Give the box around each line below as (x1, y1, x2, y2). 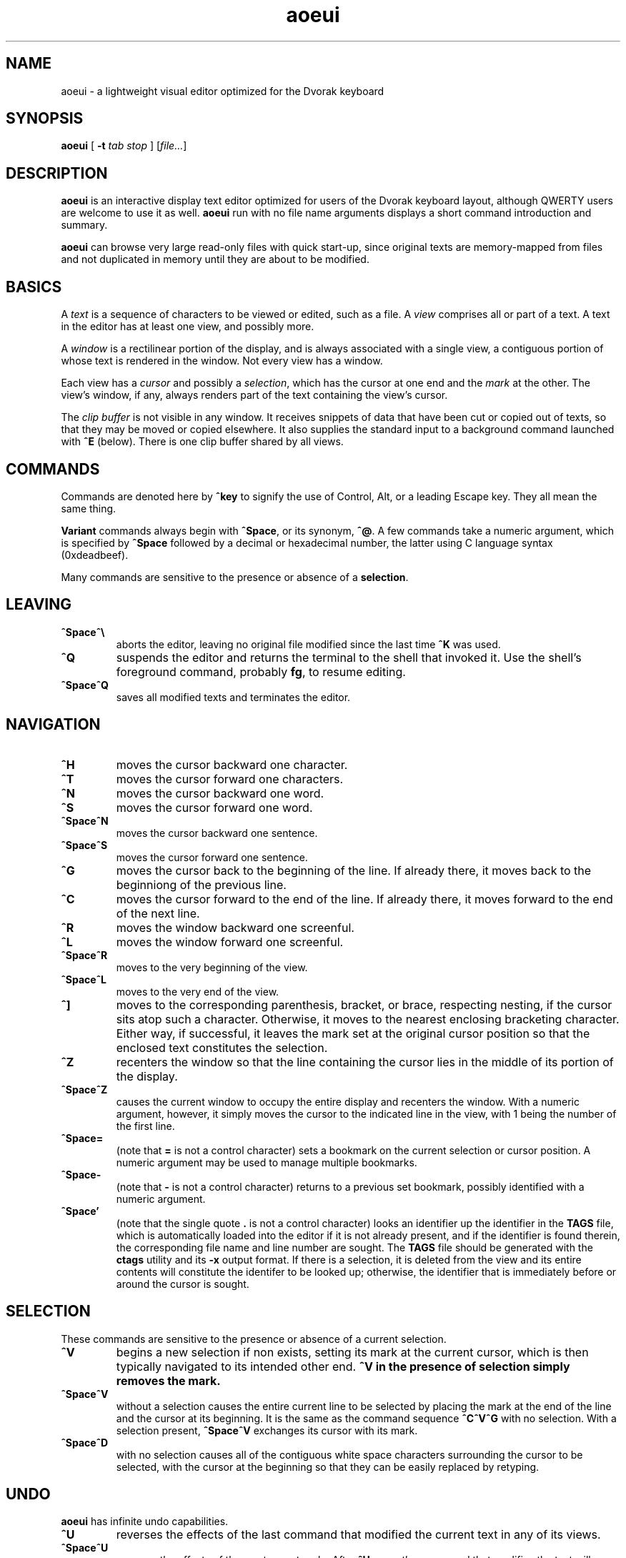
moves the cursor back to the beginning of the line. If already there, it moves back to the (116, 863, 592, 878)
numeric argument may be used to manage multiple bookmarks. (116, 1156, 417, 1168)
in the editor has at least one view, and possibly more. (61, 320, 314, 333)
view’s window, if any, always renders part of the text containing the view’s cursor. (61, 389, 448, 402)
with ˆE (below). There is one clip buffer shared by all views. (61, 435, 344, 448)
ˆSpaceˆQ (61, 678, 109, 691)
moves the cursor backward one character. (116, 757, 348, 772)
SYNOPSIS (6, 109, 84, 128)
